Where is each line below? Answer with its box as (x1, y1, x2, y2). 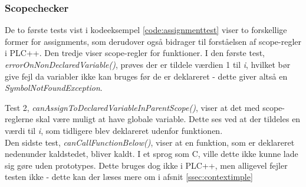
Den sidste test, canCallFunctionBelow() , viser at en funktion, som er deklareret (5, 136, 295, 148)
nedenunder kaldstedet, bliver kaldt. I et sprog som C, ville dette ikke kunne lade (5, 147, 298, 160)
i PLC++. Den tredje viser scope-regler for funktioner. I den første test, (5, 47, 265, 59)
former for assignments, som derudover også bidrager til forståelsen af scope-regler (5, 35, 302, 47)
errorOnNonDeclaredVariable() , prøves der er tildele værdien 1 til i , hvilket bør (5, 58, 291, 70)
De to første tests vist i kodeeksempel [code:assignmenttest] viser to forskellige (5, 24, 287, 36)
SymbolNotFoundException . (5, 81, 103, 94)
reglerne (5, 113, 34, 125)
